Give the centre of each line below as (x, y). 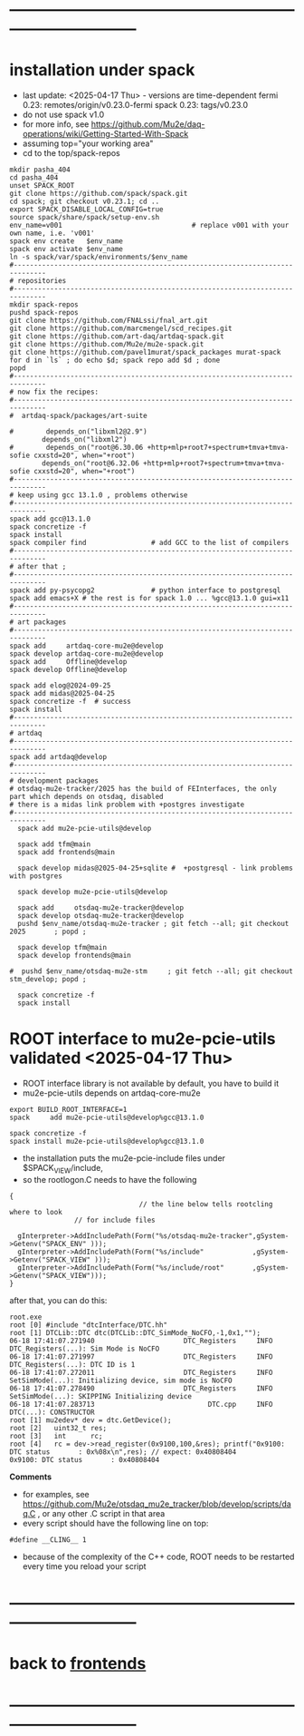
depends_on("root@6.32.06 (91, 463)
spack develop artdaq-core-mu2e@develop (87, 654)
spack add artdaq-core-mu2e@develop (87, 646)
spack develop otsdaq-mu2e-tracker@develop (100, 916)
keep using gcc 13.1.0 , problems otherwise (103, 495)
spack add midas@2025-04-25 (62, 694)
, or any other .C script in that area (101, 1513)
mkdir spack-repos (44, 305)
